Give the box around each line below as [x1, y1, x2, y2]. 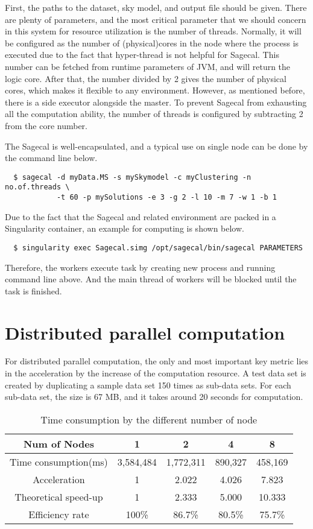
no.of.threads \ [5, 183, 70, 192]
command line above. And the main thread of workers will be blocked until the [5, 273, 297, 285]
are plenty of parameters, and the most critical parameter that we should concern [5, 13, 306, 25]
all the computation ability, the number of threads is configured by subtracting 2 [5, 107, 303, 120]
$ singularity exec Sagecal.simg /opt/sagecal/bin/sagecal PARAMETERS [13, 243, 303, 252]
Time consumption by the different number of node [40, 412, 258, 426]
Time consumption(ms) [10, 454, 108, 469]
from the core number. [5, 119, 88, 131]
